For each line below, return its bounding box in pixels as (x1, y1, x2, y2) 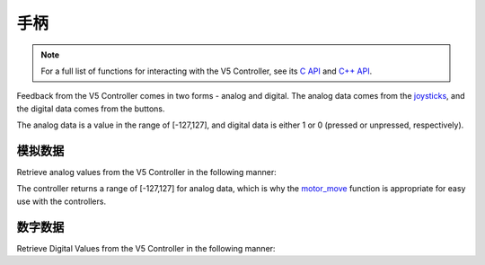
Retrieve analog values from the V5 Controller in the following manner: (16, 167, 278, 178)
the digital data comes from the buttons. (16, 103, 165, 114)
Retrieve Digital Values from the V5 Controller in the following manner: (16, 243, 276, 253)
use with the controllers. (16, 196, 107, 207)
